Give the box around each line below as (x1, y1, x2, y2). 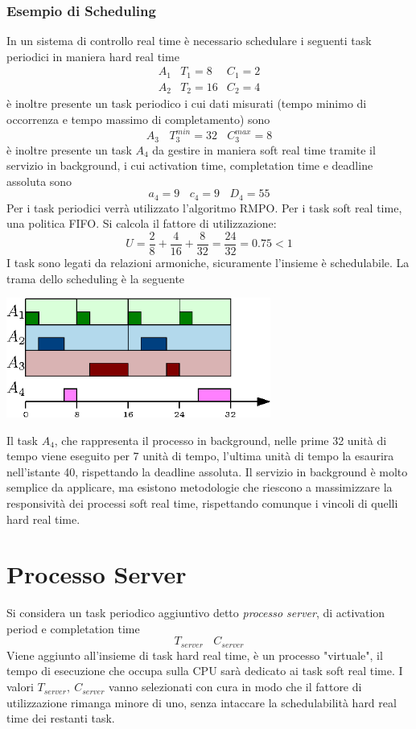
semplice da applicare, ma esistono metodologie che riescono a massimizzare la (6, 479, 393, 496)
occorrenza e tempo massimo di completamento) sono (6, 110, 270, 127)
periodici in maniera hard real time (6, 47, 179, 64)
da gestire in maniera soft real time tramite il (152, 141, 376, 158)
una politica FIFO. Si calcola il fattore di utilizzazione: (6, 215, 277, 232)
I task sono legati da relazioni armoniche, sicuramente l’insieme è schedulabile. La (6, 254, 410, 270)
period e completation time (6, 620, 140, 636)
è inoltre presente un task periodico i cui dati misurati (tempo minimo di (6, 95, 367, 112)
